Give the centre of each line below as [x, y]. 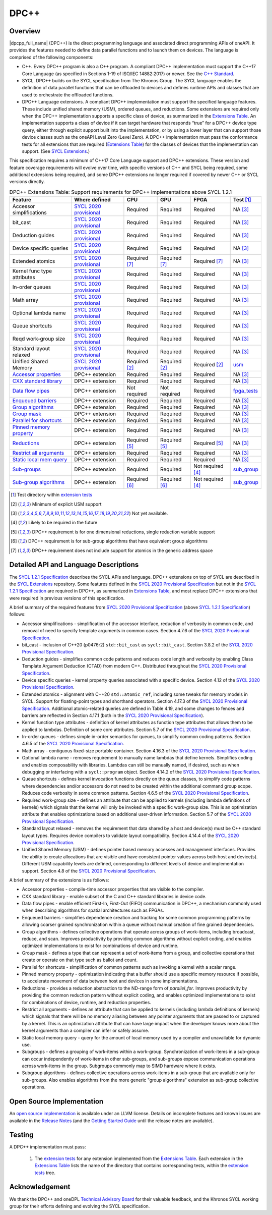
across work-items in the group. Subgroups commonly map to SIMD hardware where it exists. [119, 1066]
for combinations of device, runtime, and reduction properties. [86, 1002]
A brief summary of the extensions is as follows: [59, 880]
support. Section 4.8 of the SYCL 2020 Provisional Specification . [89, 871]
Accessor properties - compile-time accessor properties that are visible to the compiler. [113, 889]
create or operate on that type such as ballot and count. [80, 960]
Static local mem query [40, 460]
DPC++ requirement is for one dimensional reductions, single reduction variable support [123, 532]
